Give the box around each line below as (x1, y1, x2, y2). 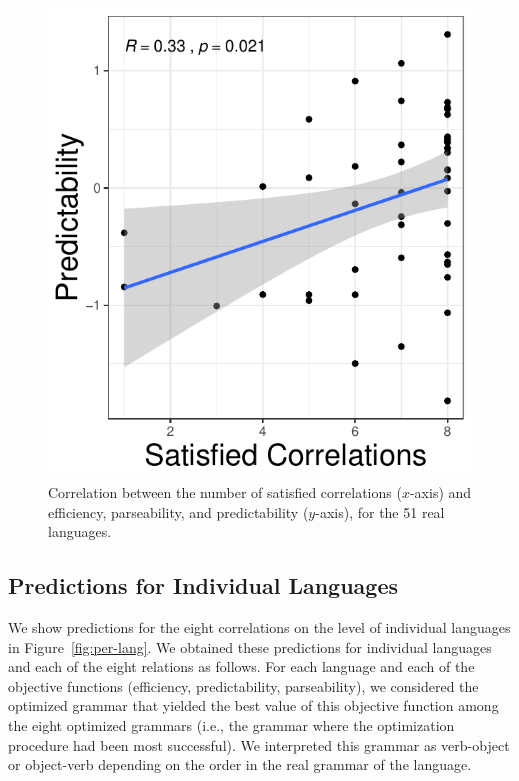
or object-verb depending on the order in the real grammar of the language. (8, 754, 472, 775)
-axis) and (409, 481, 472, 502)
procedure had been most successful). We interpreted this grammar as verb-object (8, 734, 510, 755)
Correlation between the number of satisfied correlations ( (48, 481, 402, 502)
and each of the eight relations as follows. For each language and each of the (8, 656, 475, 677)
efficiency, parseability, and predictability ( (48, 501, 309, 522)
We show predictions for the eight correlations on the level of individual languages (8, 616, 511, 637)
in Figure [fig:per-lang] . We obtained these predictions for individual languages (8, 636, 492, 657)
